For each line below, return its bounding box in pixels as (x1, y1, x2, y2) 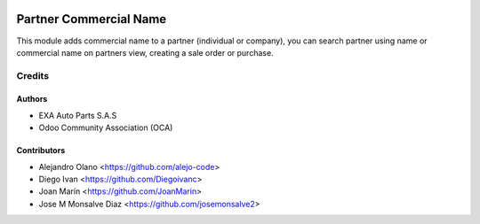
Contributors (16, 145, 66, 156)
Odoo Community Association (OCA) (38, 122, 173, 133)
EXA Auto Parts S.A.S (38, 110, 117, 120)
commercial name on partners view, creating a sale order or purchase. (16, 47, 275, 58)
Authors (16, 94, 48, 104)
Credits (16, 69, 49, 81)
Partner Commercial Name (16, 12, 167, 27)
